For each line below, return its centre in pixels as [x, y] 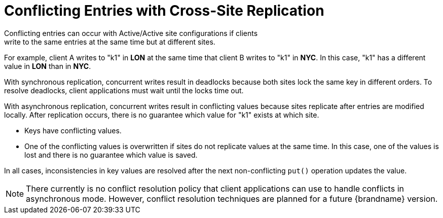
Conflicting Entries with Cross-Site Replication [164, 11]
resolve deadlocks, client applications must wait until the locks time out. [124, 90]
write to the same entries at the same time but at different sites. [110, 42]
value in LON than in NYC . [48, 66]
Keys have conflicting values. [73, 130]
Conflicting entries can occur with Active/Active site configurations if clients [131, 33]
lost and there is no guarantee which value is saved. [111, 155]
